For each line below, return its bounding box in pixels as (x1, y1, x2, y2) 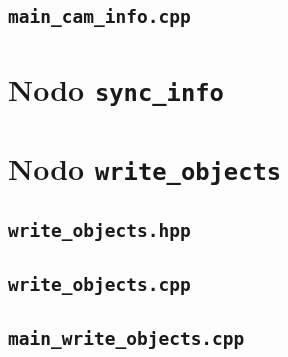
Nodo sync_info (8, 68, 224, 109)
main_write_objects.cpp (8, 328, 245, 350)
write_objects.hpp (8, 219, 191, 241)
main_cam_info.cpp (8, 6, 191, 28)
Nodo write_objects (8, 148, 282, 189)
